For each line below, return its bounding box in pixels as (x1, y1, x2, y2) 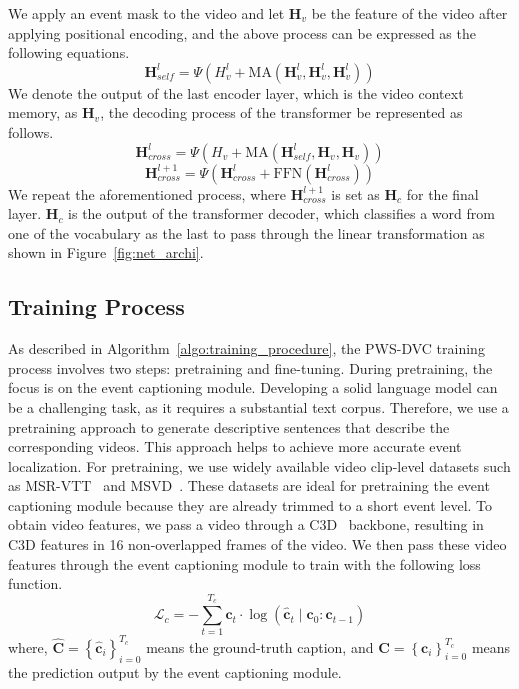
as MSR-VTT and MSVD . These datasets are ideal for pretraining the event (8, 475, 490, 496)
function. (8, 573, 63, 594)
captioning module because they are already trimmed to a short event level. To (8, 494, 493, 515)
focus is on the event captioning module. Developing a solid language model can (8, 377, 498, 398)
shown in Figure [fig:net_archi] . (8, 242, 204, 263)
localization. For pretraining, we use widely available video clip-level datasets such (8, 455, 511, 476)
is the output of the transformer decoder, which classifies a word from (68, 203, 495, 224)
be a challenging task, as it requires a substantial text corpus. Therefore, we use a (8, 396, 509, 417)
